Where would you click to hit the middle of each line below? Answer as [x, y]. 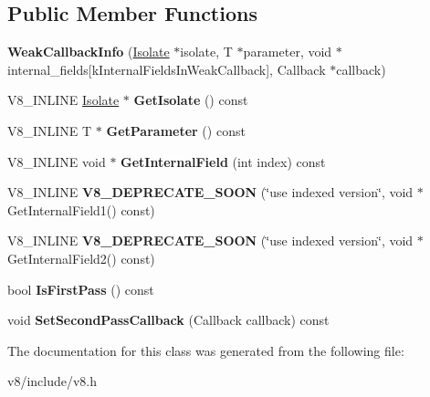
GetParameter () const [176, 130]
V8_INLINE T [50, 130]
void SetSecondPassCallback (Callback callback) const [168, 320]
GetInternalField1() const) [81, 209]
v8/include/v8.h [52, 381]
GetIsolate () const [191, 100]
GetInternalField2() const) [81, 258]
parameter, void [288, 52]
